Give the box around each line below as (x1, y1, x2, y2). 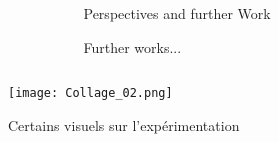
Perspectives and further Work (83, 3, 271, 23)
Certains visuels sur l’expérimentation (8, 114, 240, 135)
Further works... (83, 36, 182, 57)
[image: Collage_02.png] (8, 86, 173, 101)
